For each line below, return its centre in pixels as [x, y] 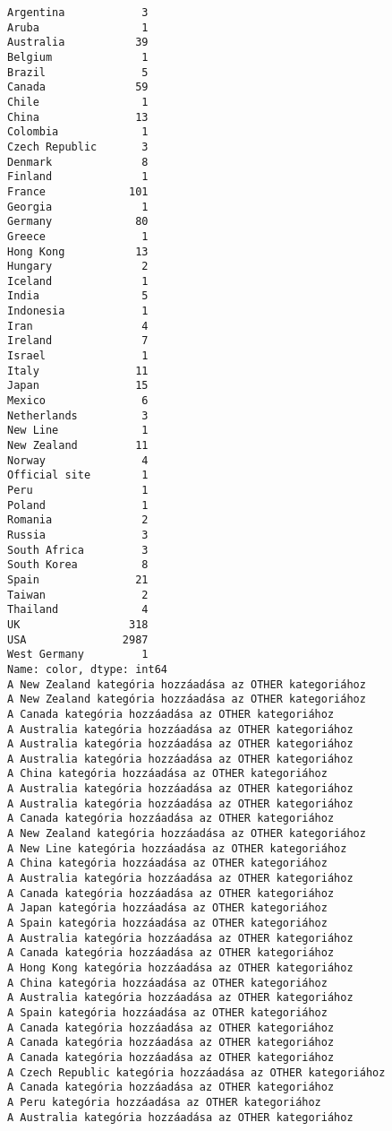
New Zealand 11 [78, 446]
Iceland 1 [78, 281]
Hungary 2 [78, 267]
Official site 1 [78, 475]
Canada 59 [78, 87]
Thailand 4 [78, 610]
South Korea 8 [78, 565]
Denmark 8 [78, 162]
